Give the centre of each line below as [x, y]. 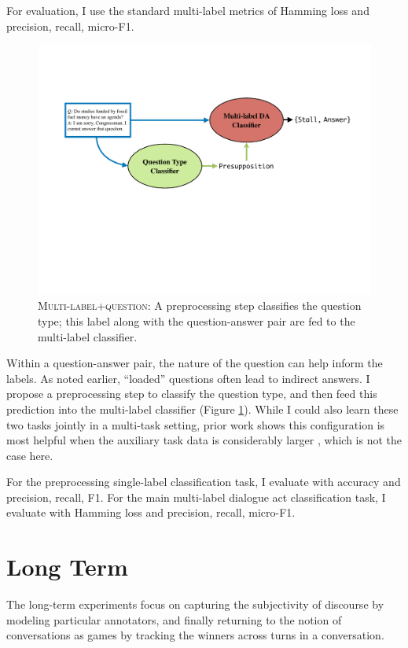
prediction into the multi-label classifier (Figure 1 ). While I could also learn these [202, 409]
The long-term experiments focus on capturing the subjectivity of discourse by [195, 604]
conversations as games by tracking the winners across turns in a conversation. [195, 635]
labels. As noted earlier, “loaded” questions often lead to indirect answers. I [188, 378]
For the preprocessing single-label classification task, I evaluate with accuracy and [204, 482]
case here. [30, 455]
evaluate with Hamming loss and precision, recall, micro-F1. [151, 512]
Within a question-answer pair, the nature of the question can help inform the [195, 363]
